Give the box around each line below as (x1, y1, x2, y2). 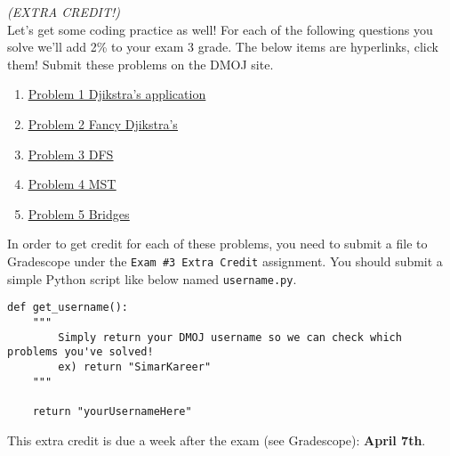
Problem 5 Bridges (28, 204, 130, 223)
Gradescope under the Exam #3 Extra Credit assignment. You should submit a (7, 251, 443, 270)
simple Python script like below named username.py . (7, 269, 297, 288)
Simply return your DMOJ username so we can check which (58, 330, 402, 344)
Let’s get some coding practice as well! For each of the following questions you (7, 20, 433, 38)
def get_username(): (7, 301, 129, 314)
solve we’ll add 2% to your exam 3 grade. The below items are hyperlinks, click (7, 37, 438, 56)
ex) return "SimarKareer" (58, 360, 212, 373)
